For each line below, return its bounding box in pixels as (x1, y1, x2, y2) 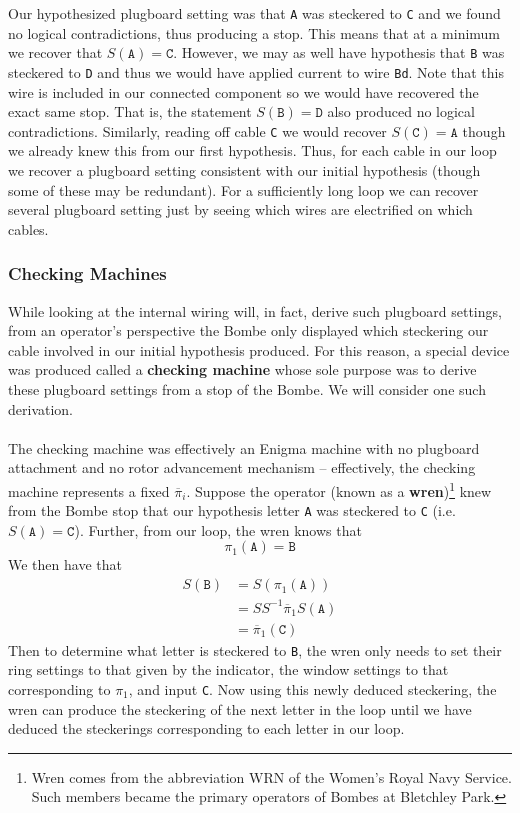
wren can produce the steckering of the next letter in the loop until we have (8, 698, 472, 719)
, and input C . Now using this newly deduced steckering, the (128, 678, 497, 699)
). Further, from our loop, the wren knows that (74, 519, 362, 540)
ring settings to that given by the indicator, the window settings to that (8, 659, 449, 680)
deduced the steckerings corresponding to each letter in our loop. (8, 718, 405, 739)
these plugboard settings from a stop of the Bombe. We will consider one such (8, 378, 486, 399)
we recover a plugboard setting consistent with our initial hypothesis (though (8, 160, 481, 180)
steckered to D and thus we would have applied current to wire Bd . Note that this (8, 61, 504, 82)
